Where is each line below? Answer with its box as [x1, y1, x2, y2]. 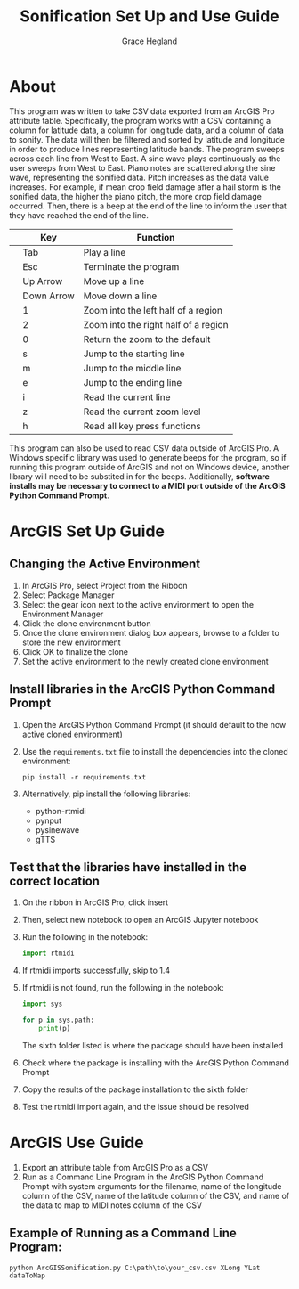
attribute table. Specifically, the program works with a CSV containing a [9, 115, 271, 126]
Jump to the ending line [83, 376, 182, 388]
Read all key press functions [83, 420, 202, 432]
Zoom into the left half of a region [83, 304, 222, 316]
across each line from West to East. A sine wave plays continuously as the [9, 153, 281, 164]
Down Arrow [22, 290, 76, 302]
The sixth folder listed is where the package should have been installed [21, 1040, 284, 1050]
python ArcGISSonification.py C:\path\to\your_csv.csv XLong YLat [9, 1263, 261, 1272]
